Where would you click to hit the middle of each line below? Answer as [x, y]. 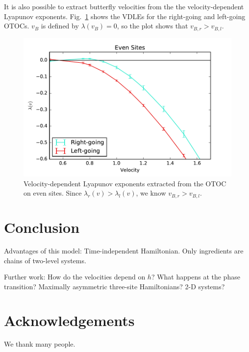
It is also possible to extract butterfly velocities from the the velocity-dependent [124, 6]
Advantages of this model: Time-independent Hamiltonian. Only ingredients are [124, 251]
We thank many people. [40, 343]
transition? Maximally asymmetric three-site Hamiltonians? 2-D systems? [114, 286]
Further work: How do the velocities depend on [75, 277]
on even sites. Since [53, 193]
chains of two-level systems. [45, 260]
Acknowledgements [69, 320]
